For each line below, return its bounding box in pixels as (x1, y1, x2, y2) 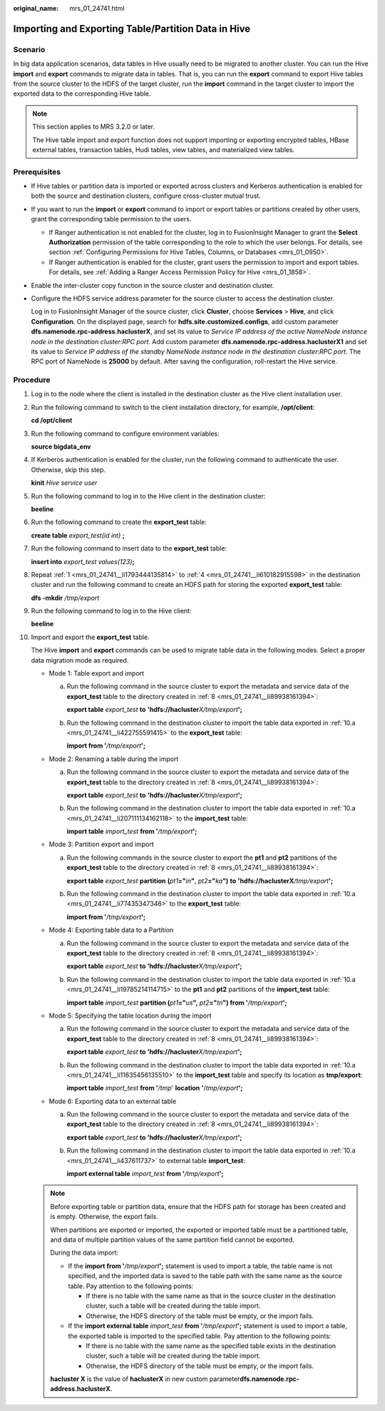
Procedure (13, 375, 51, 385)
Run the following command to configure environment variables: (31, 429, 220, 438)
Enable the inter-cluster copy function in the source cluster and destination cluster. (31, 281, 274, 289)
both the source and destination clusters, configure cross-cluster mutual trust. (31, 191, 262, 200)
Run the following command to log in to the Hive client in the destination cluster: (31, 491, 266, 500)
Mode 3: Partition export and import (48, 840, 154, 849)
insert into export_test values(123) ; (31, 557, 135, 566)
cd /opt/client (31, 416, 73, 425)
